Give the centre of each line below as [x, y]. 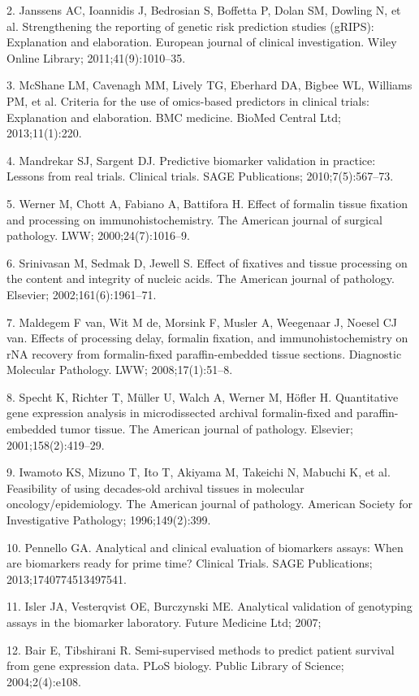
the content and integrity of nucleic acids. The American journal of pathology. [201, 278]
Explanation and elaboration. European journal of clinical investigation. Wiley [202, 42]
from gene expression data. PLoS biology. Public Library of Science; [175, 666]
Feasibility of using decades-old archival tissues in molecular [156, 487]
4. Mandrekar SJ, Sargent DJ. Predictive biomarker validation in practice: [191, 160]
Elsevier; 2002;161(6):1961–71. [82, 294]
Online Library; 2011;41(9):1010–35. [96, 57]
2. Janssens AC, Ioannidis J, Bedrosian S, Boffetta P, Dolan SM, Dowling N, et [204, 10]
